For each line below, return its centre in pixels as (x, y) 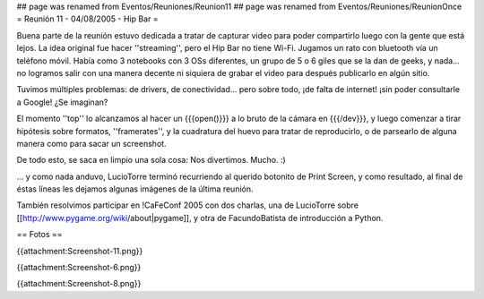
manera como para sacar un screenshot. (91, 143)
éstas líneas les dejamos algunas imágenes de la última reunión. (135, 189)
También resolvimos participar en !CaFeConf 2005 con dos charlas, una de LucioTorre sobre (187, 205)
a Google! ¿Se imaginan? (62, 102)
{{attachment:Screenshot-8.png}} (79, 284)
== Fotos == (39, 235)
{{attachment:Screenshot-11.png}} (80, 251)
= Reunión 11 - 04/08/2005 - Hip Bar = (87, 19)
